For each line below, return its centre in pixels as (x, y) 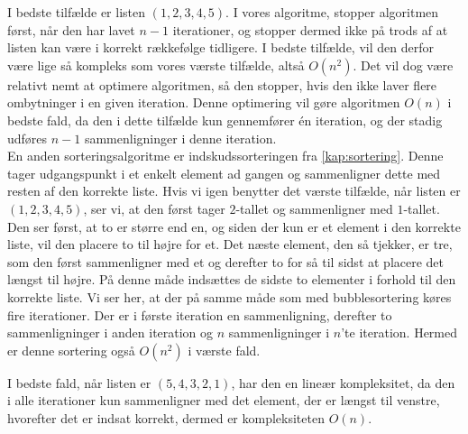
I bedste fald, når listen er (79, 382)
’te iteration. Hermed (399, 332)
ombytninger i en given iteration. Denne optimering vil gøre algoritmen (204, 102)
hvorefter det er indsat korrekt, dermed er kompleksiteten (166, 417)
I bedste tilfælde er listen (77, 12)
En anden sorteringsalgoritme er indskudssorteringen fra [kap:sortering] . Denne (225, 156)
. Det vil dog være (403, 65)
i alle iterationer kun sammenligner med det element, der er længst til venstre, (224, 400)
